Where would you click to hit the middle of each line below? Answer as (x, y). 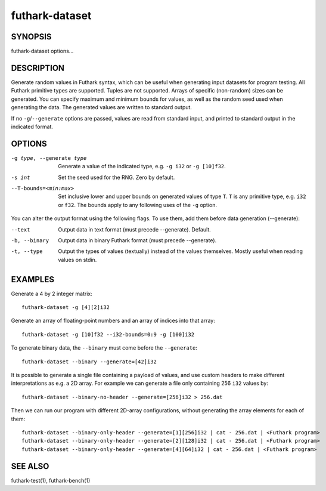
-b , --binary (30, 240)
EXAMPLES (33, 280)
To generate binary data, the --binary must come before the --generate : (104, 348)
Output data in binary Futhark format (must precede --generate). (137, 240)
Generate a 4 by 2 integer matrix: (52, 294)
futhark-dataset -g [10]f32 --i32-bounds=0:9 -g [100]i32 (108, 334)
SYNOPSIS (31, 37)
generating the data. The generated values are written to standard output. (101, 107)
